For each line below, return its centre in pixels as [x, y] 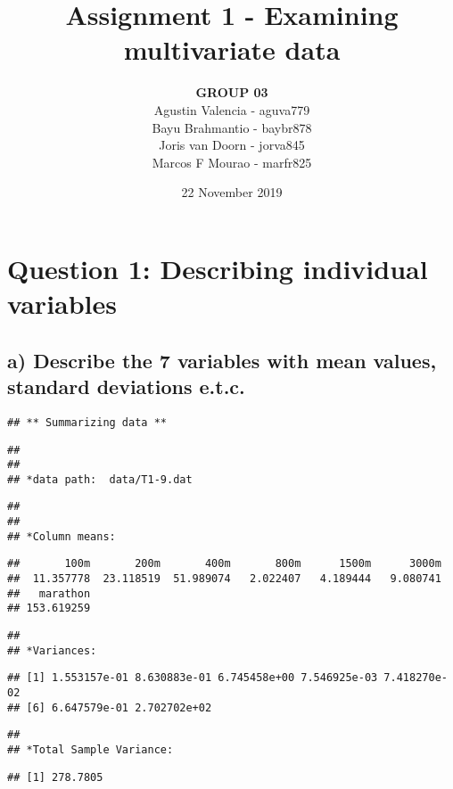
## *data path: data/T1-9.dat [100, 479]
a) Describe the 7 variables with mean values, [222, 360]
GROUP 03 [232, 92]
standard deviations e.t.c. [126, 386]
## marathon [49, 593]
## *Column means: [62, 536]
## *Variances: [52, 650]
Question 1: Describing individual [218, 268]
